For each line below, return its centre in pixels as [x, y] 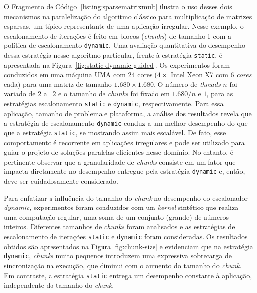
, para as [220, 94]
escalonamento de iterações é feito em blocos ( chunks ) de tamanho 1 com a [118, 35]
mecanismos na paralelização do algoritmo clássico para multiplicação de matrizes [128, 16]
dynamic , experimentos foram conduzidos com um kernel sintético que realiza [121, 207]
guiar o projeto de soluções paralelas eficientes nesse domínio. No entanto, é [119, 152]
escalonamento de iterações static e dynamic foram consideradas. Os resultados [126, 236]
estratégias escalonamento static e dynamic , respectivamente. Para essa [114, 104]
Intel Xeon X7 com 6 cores [211, 74]
